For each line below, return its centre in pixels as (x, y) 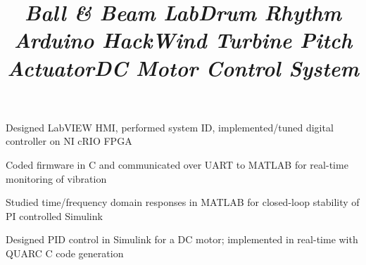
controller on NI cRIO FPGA (69, 141)
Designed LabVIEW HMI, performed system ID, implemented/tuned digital (170, 127)
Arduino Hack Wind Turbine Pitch (183, 40)
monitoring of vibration (56, 178)
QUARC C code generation (65, 253)
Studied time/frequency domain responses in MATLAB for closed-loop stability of (183, 202)
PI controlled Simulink (54, 215)
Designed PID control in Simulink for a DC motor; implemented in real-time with (182, 239)
